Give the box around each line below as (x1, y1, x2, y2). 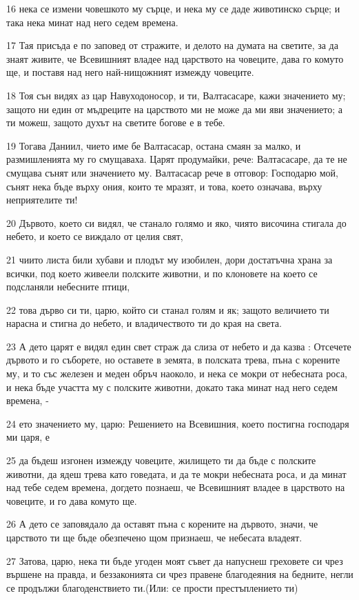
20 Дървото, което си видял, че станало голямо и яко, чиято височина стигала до (6, 215, 347, 230)
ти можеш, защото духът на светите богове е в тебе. (6, 115, 225, 130)
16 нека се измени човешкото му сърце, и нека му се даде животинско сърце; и (6, 1, 340, 15)
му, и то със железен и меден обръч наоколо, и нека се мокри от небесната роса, (6, 366, 347, 381)
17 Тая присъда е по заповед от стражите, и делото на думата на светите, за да (6, 38, 338, 52)
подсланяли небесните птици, (6, 279, 130, 294)
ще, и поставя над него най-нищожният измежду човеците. (6, 65, 254, 79)
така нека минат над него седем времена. (6, 14, 178, 29)
